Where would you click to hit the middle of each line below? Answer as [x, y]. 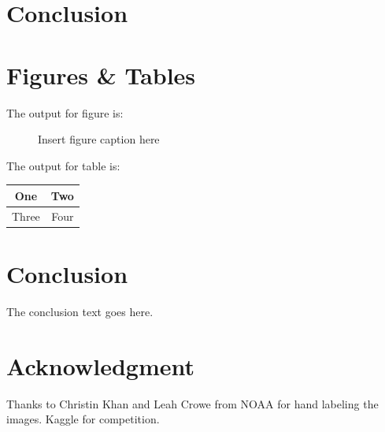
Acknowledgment [100, 365]
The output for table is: [63, 165]
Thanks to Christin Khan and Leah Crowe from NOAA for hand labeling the [192, 403]
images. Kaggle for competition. [83, 419]
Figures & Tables [101, 74]
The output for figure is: [65, 112]
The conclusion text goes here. [80, 311]
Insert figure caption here [99, 139]
